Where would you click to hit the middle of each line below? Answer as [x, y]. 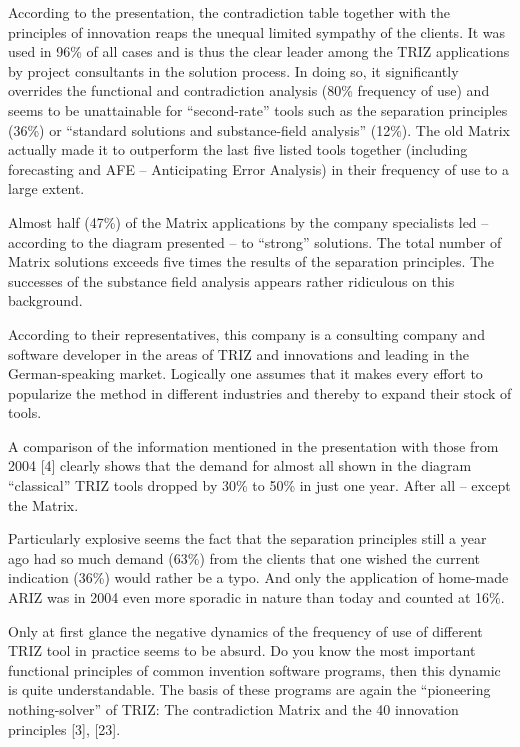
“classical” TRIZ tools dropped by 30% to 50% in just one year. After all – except [259, 485]
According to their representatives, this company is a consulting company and [246, 333]
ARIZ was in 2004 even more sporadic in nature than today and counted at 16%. [256, 597]
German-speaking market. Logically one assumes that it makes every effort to [245, 373]
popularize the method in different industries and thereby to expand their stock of [260, 392]
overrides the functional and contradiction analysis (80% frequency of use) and [249, 90]
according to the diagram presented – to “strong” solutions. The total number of [255, 241]
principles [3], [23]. [64, 728]
